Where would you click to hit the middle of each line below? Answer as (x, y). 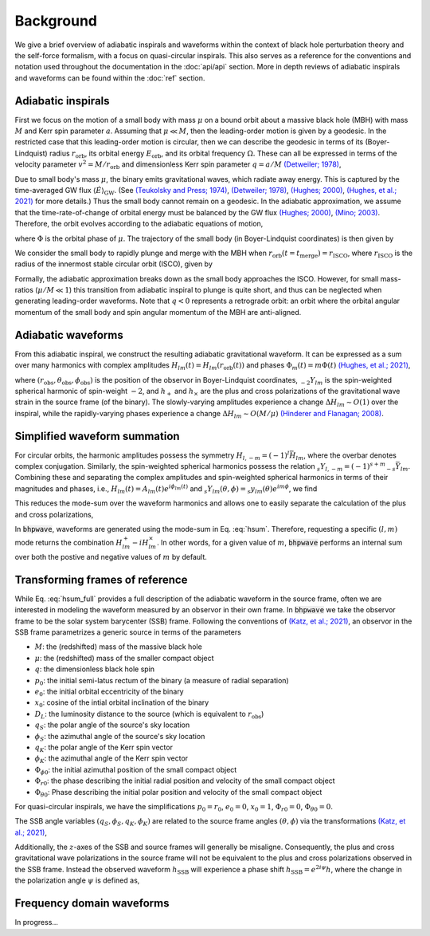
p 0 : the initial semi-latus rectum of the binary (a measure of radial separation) (162, 681)
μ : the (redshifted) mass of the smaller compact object (124, 658)
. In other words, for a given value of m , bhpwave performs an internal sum (279, 543)
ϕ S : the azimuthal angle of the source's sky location (120, 737)
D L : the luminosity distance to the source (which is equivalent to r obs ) (149, 715)
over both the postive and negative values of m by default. (111, 556)
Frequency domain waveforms (92, 904)
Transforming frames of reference (101, 579)
